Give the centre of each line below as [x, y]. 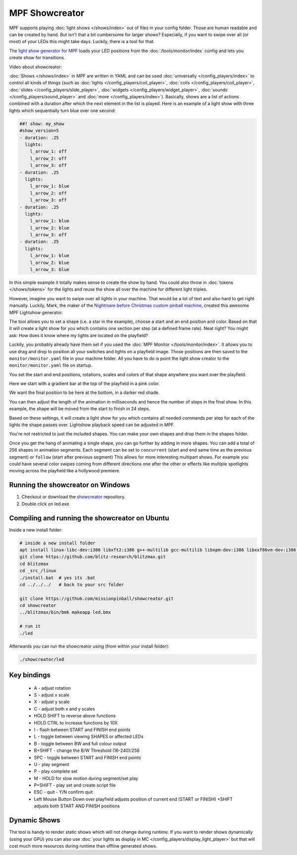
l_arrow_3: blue [49, 270]
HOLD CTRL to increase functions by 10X [76, 723]
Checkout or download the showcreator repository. [74, 497]
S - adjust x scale [51, 695]
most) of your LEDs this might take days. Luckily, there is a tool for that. [82, 42]
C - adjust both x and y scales [64, 709]
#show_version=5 [39, 131]
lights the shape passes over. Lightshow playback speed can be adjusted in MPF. [92, 425]
